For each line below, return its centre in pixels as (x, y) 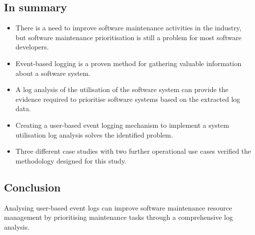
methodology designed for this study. (71, 160)
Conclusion (32, 187)
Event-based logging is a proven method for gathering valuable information (128, 63)
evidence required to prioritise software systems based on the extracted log (128, 99)
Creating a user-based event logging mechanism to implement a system (122, 125)
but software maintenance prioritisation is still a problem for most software (128, 37)
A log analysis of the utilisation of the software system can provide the (122, 89)
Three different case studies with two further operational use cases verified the (133, 151)
